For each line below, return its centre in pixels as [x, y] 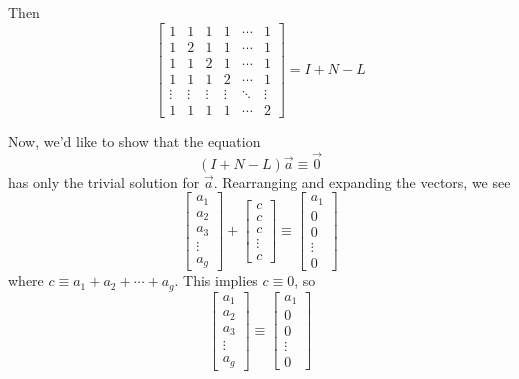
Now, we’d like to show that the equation [134, 140]
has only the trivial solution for [104, 181]
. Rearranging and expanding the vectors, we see [362, 181]
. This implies [216, 280]
